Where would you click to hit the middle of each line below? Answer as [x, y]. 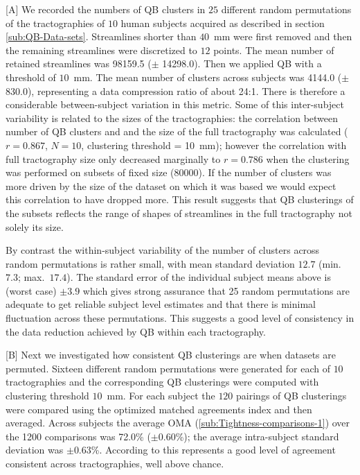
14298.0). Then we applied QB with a [242, 63]
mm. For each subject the [161, 396]
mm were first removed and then [283, 36]
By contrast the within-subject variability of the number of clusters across [163, 250]
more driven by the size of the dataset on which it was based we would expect [171, 185]
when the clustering [308, 158]
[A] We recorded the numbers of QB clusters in [106, 9]
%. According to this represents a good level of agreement [213, 450]
